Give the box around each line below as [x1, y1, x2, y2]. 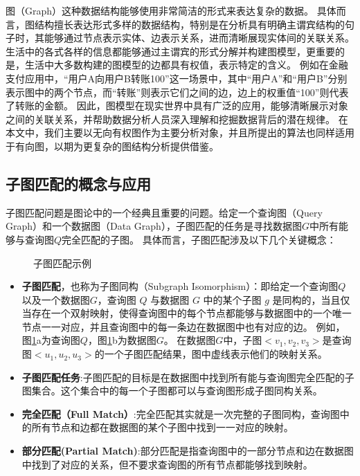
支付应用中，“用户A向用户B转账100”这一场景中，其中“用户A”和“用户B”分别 [6, 71, 348, 85]
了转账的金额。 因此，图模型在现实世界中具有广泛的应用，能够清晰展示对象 [6, 98, 348, 113]
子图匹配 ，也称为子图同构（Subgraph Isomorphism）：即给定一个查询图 [21, 279, 339, 293]
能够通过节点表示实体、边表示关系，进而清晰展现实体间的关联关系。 [44, 30, 354, 45]
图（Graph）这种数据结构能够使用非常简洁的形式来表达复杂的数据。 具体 [6, 3, 336, 17]
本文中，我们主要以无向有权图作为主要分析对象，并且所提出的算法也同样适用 [6, 125, 354, 140]
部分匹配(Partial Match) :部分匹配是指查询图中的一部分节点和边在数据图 [21, 443, 354, 458]
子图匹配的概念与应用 [6, 172, 151, 194]
